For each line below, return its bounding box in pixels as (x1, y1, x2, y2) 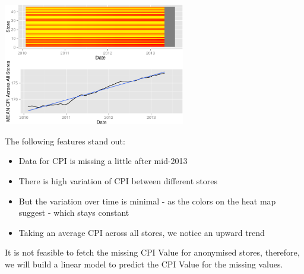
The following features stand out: (5, 134, 125, 147)
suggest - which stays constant (18, 206, 129, 219)
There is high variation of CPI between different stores (18, 174, 218, 187)
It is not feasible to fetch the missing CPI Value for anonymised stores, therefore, (5, 246, 300, 259)
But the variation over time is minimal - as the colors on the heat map (18, 194, 276, 207)
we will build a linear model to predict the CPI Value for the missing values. (5, 257, 283, 270)
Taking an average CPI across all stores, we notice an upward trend (18, 226, 265, 238)
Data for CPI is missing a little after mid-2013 (18, 155, 188, 167)
